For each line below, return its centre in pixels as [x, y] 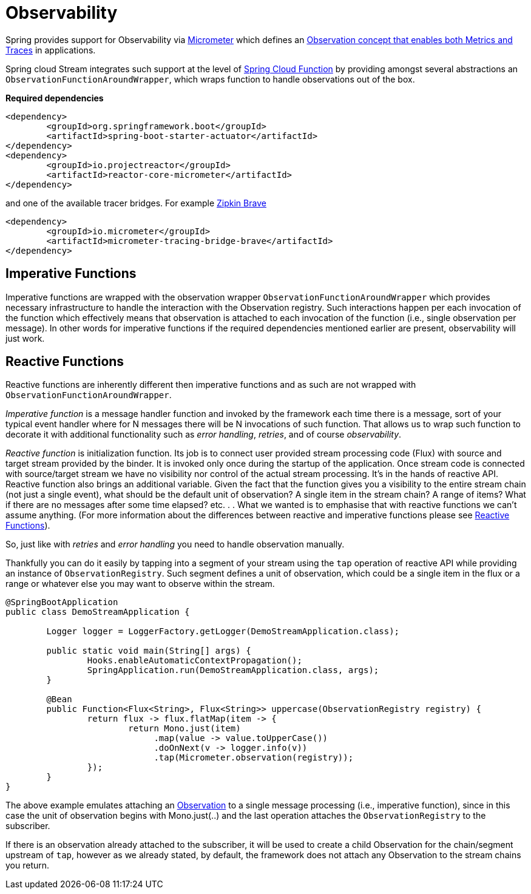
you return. [28, 865]
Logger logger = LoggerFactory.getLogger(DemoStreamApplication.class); [223, 632]
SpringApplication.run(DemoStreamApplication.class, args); [233, 670]
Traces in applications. [51, 50]
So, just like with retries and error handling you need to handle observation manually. [175, 544]
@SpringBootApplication [62, 602]
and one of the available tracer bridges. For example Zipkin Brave [136, 203]
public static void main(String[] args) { [149, 651]
